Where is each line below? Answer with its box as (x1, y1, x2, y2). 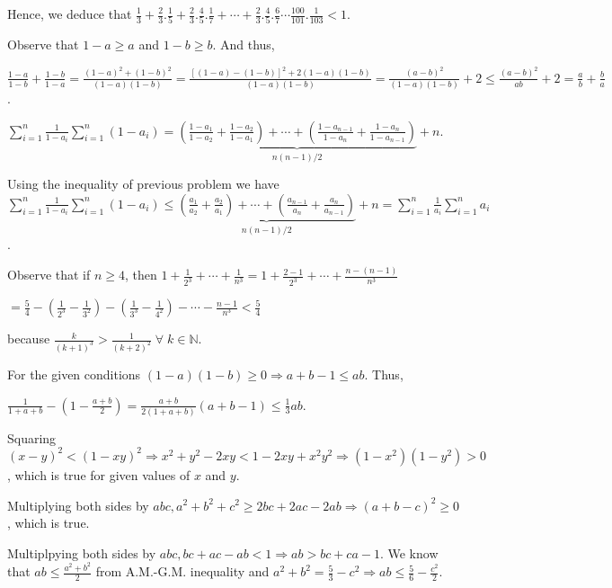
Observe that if (7, 265, 91, 284)
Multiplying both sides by (7, 495, 149, 514)
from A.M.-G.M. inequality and (95, 562, 270, 581)
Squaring (7, 428, 57, 447)
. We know (379, 543, 439, 562)
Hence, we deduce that (7, 4, 132, 22)
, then (125, 265, 157, 284)
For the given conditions (7, 364, 141, 383)
